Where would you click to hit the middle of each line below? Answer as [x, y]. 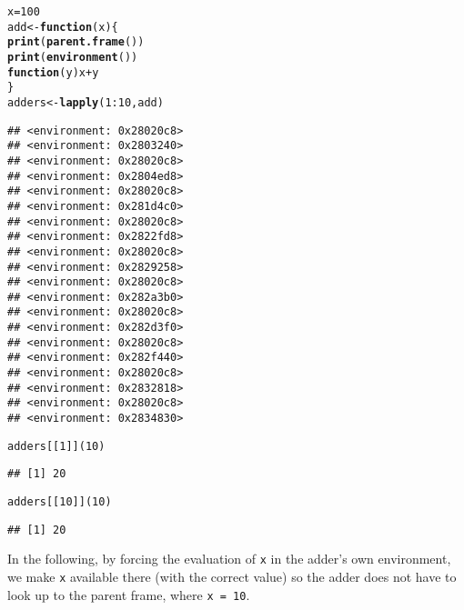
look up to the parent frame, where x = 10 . [129, 594]
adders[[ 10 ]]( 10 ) [60, 502]
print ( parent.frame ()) [76, 42]
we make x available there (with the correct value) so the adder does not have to [232, 576]
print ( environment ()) [73, 57]
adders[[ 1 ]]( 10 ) [56, 446]
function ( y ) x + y [53, 72]
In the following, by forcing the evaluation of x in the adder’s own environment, [229, 559]
